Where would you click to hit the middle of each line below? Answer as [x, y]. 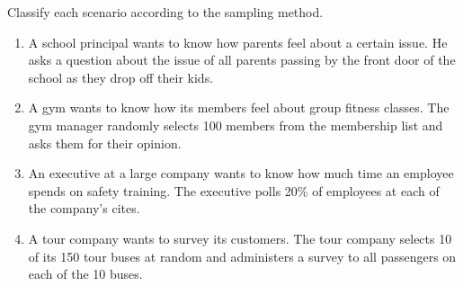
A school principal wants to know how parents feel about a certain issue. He [238, 42]
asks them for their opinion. [105, 143]
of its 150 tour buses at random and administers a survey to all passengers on [242, 256]
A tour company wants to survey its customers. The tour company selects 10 [240, 238]
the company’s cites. [84, 208]
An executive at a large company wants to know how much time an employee [241, 173]
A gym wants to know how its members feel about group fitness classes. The [239, 107]
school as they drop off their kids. [121, 77]
